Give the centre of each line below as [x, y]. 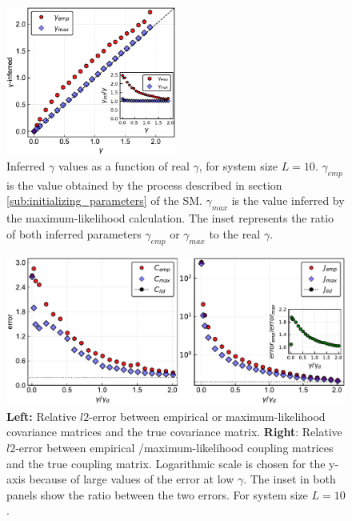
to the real [235, 233]
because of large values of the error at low [132, 479]
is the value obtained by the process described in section [144, 184]
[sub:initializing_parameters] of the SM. [104, 200]
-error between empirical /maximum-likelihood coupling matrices [174, 447]
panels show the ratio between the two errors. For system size [157, 494]
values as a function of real [124, 166]
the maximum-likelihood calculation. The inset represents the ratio [170, 218]
